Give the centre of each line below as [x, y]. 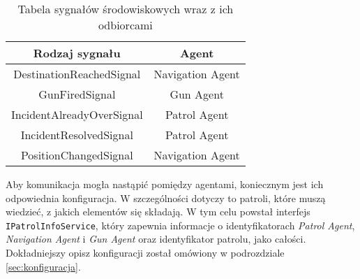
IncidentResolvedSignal [77, 135]
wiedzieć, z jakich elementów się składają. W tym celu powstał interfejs [158, 212]
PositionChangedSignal [77, 155]
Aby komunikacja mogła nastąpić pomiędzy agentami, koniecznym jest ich [165, 184]
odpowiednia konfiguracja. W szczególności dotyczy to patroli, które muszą [166, 198]
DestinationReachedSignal [77, 74]
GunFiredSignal [77, 94]
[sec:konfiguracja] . [43, 266]
